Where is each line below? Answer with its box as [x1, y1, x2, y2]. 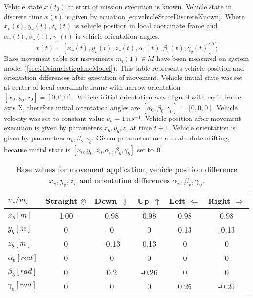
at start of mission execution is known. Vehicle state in [67, 1, 232, 11]
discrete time [4, 11, 42, 21]
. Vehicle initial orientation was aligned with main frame [72, 91, 241, 101]
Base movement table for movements [4, 53, 114, 63]
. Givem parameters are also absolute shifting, [92, 133, 230, 143]
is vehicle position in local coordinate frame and [74, 20, 218, 31]
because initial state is [4, 144, 70, 155]
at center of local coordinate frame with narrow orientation [4, 82, 181, 92]
